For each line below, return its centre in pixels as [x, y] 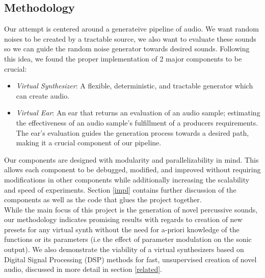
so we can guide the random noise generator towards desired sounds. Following [127, 49]
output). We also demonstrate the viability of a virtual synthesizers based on [124, 249]
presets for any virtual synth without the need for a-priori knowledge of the [122, 229]
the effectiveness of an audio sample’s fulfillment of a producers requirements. [137, 122]
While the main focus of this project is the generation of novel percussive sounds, [131, 209]
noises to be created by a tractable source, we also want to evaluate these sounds [130, 38]
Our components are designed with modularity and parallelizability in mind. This [131, 159]
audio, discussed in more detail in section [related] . [83, 269]
